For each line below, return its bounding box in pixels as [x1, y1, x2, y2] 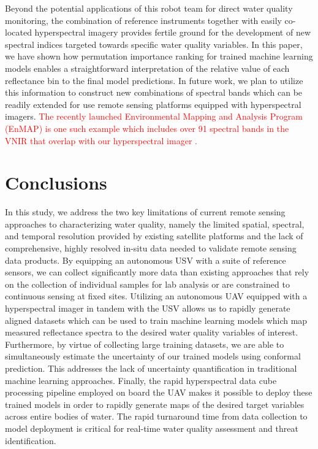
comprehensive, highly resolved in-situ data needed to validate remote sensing [5, 242, 297, 255]
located [5, 26, 32, 39]
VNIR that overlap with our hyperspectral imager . [5, 134, 197, 147]
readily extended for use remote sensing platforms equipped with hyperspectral [5, 98, 301, 110]
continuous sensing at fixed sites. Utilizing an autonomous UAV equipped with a [5, 290, 308, 302]
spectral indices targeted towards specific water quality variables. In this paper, [5, 37, 303, 50]
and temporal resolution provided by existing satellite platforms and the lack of [5, 229, 303, 242]
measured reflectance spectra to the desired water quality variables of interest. [5, 326, 298, 339]
